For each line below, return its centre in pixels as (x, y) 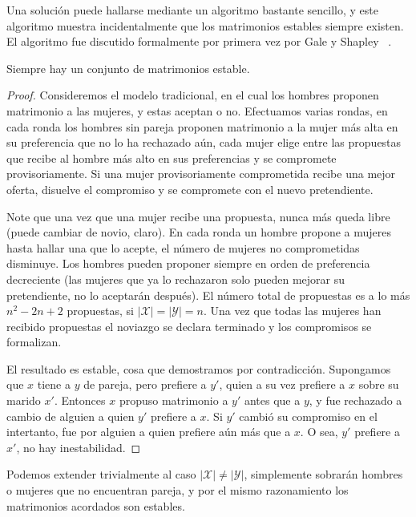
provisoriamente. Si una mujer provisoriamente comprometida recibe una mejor (201, 174)
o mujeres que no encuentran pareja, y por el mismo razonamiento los (178, 490)
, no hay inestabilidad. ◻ (79, 447)
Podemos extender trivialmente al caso (101, 474)
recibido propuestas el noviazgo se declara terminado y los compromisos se (189, 326)
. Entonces (80, 400)
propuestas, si (100, 311)
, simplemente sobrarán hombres (323, 474)
